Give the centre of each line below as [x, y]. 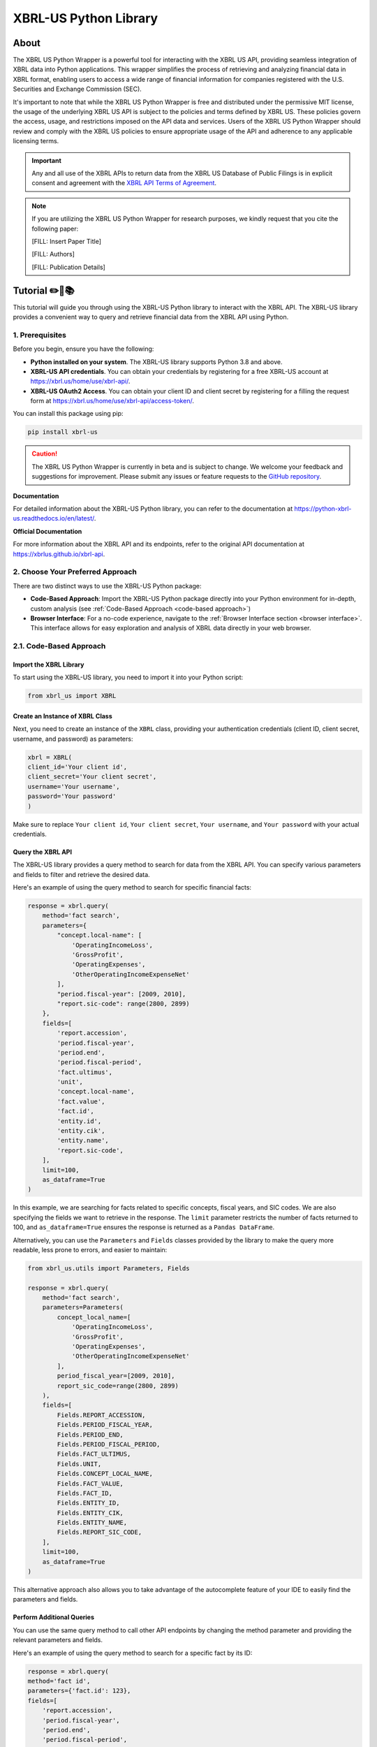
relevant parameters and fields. [58, 1640]
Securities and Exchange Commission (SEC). [77, 89]
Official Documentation [47, 531]
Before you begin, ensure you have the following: [83, 349]
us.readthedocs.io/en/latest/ [53, 519]
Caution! [45, 454]
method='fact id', [59, 1681]
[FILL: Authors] [53, 254]
